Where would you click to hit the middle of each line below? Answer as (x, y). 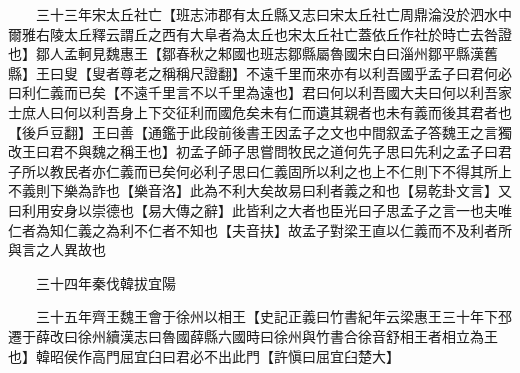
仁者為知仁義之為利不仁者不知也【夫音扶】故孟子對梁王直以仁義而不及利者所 (260, 229)
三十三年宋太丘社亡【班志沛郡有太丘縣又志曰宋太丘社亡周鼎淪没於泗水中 (273, 14)
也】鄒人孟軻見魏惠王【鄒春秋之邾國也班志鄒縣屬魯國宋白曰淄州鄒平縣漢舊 (253, 53)
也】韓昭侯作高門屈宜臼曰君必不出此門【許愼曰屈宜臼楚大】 (204, 355)
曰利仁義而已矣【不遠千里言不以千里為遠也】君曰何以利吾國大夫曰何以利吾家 (260, 92)
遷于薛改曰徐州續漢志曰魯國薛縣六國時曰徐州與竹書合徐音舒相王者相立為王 (253, 335)
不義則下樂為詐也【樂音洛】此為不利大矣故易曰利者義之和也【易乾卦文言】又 (260, 190)
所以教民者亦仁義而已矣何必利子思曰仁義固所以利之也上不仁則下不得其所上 (266, 170)
